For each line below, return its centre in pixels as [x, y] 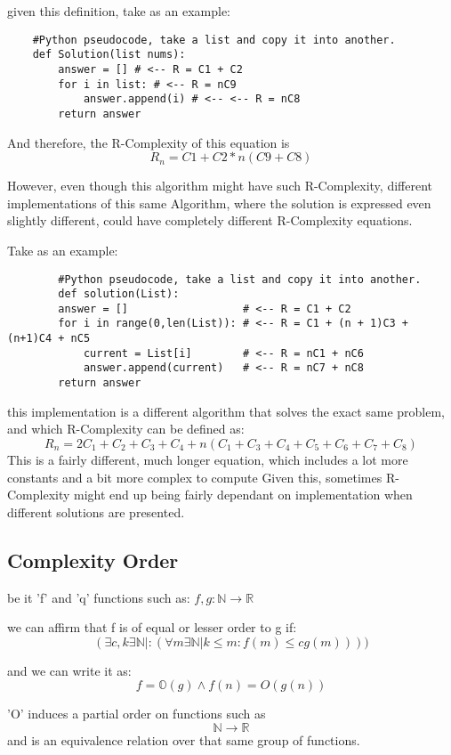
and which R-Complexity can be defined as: [126, 429]
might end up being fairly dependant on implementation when [243, 495]
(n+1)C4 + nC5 [49, 339]
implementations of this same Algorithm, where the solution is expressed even [219, 203]
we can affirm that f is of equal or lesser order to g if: [152, 627]
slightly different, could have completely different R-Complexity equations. [210, 220]
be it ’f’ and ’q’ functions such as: [99, 597]
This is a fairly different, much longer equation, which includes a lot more [208, 459]
